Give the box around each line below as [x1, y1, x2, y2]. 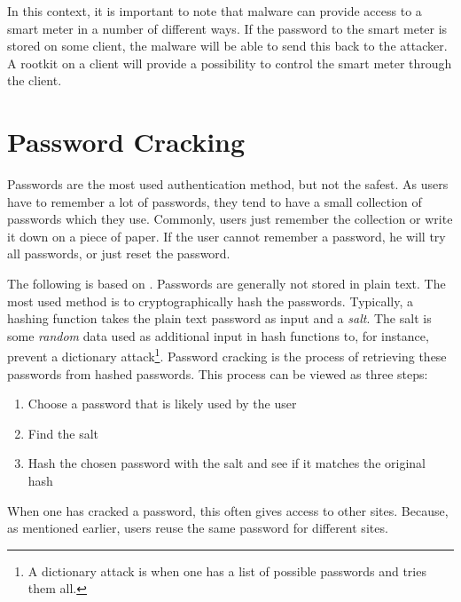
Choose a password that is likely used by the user [27, 394, 297, 413]
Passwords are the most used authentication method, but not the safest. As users [7, 175, 449, 194]
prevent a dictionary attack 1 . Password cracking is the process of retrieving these [7, 345, 447, 366]
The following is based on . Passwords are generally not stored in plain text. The [7, 274, 446, 293]
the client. [7, 71, 62, 90]
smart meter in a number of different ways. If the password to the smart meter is [7, 19, 448, 37]
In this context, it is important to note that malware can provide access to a [7, 2, 422, 20]
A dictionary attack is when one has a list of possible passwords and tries [27, 561, 426, 580]
